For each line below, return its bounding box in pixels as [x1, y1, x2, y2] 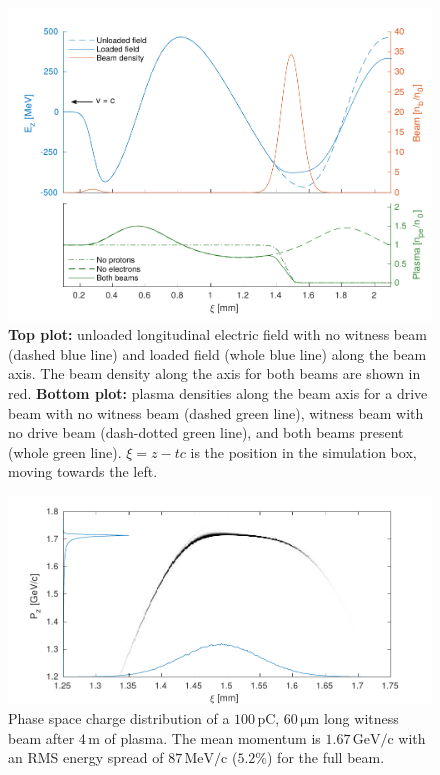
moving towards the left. [8, 461, 158, 482]
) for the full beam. [266, 747, 385, 768]
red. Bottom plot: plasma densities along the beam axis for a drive [8, 383, 428, 404]
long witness [323, 708, 399, 729]
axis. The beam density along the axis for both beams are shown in [8, 363, 421, 384]
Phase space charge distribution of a [8, 708, 230, 729]
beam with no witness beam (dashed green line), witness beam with [8, 402, 424, 423]
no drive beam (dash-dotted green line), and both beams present [8, 422, 404, 443]
